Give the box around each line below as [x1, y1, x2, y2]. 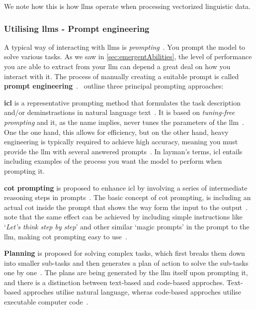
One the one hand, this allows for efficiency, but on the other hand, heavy [4, 126, 229, 137]
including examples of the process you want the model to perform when [4, 156, 222, 166]
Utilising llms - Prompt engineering [4, 22, 150, 34]
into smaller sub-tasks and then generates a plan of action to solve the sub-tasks [4, 257, 249, 268]
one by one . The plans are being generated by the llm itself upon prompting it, [4, 267, 248, 278]
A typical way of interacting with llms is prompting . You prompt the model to [4, 41, 246, 52]
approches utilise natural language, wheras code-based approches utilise [23, 287, 242, 297]
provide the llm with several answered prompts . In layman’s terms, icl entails [4, 146, 243, 156]
